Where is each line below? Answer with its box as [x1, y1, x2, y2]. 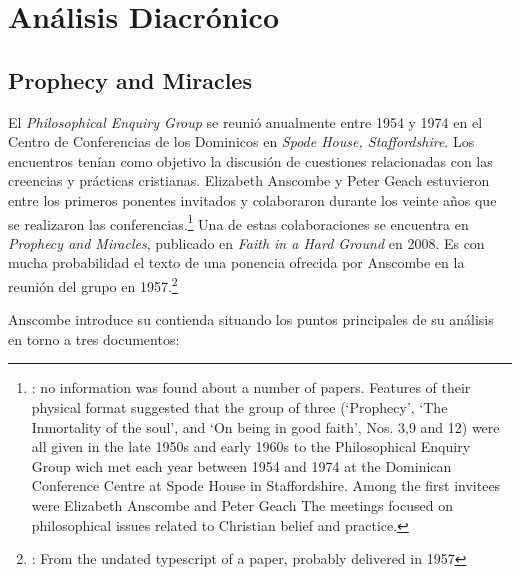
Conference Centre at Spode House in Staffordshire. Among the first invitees [31, 475, 501, 496]
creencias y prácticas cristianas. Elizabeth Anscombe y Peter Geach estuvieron [8, 170, 490, 191]
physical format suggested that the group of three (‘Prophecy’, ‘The [31, 397, 448, 418]
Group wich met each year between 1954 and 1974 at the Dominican [31, 455, 452, 476]
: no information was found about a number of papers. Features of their [31, 377, 471, 398]
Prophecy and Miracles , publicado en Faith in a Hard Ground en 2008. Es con [8, 232, 485, 253]
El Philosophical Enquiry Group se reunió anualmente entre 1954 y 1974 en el [8, 111, 483, 132]
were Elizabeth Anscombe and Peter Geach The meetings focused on [31, 494, 453, 515]
